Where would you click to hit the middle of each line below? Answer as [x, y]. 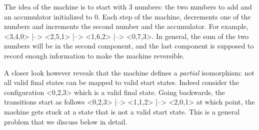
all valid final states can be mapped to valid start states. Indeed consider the [121, 82]
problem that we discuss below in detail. [66, 121]
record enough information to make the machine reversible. [94, 55]
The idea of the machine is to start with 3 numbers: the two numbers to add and [128, 6]
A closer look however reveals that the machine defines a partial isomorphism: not [129, 72]
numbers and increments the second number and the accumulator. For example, [126, 26]
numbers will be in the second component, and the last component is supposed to [129, 46]
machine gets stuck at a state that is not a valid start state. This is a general [122, 111]
